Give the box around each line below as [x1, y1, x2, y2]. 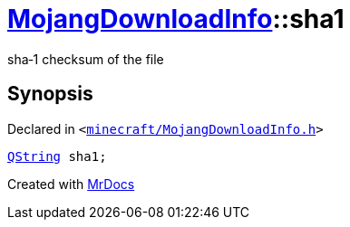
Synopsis [7, 82, 93, 106]
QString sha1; [7, 148, 107, 164]
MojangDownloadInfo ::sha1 [7, 4, 345, 34]
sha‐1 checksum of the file [7, 51, 164, 67]
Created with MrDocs [7, 175, 135, 192]
